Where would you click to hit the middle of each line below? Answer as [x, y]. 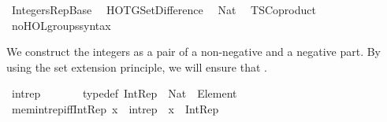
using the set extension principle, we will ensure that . [137, 67]
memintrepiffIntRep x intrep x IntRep [115, 108]
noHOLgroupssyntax [61, 25]
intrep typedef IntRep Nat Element [124, 93]
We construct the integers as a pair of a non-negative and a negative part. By [194, 52]
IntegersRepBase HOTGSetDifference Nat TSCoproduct [164, 9]
